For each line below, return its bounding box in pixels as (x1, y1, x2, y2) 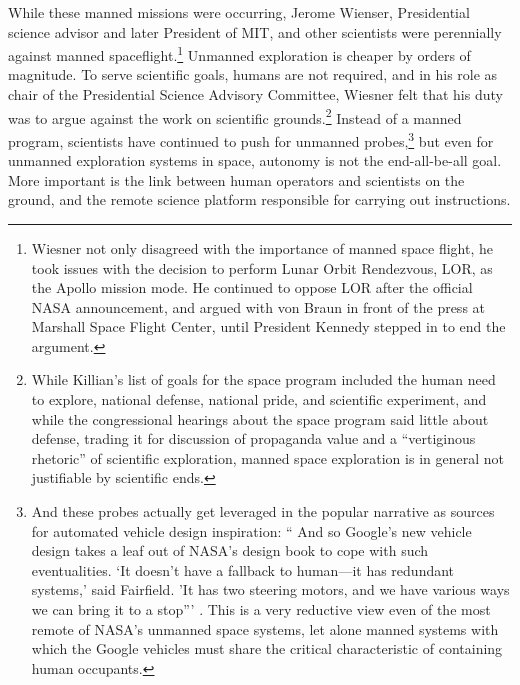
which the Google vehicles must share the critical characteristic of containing (31, 638, 503, 659)
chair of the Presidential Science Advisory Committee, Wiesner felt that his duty (8, 84, 503, 105)
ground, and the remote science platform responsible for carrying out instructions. (8, 189, 511, 210)
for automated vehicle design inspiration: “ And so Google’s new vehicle (31, 520, 472, 541)
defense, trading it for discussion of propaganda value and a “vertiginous (31, 428, 476, 449)
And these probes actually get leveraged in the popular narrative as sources (31, 501, 495, 522)
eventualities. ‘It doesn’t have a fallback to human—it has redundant (31, 559, 455, 580)
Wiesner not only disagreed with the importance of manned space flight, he (31, 237, 493, 258)
